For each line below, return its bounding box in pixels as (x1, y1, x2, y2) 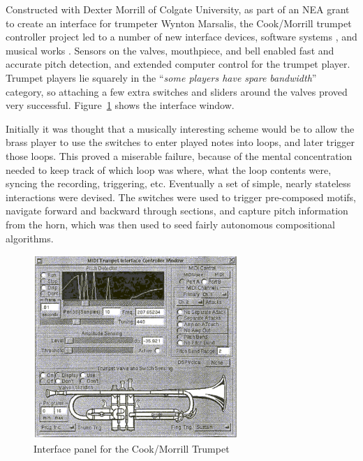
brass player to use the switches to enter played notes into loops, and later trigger (6, 135, 355, 149)
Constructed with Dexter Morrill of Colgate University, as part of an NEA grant (6, 2, 350, 16)
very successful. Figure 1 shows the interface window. (6, 98, 235, 112)
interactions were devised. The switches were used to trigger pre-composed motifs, (6, 189, 356, 204)
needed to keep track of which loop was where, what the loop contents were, (6, 162, 332, 177)
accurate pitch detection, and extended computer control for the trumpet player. (6, 57, 350, 71)
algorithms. (6, 230, 54, 245)
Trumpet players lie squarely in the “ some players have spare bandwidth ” (6, 70, 317, 85)
